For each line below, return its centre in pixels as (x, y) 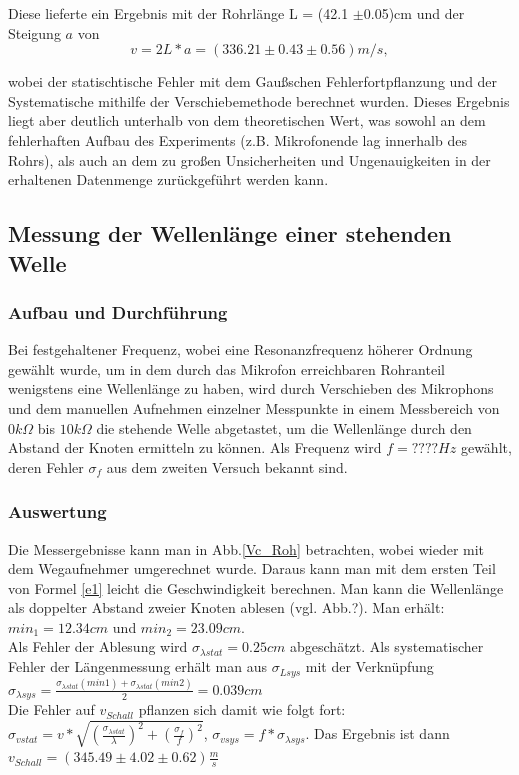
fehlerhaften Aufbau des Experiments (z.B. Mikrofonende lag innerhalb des (237, 139)
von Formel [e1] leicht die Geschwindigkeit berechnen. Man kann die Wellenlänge (256, 587)
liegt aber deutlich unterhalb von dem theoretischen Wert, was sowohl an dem (247, 120)
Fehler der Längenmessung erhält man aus (137, 666)
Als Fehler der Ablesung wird (98, 646)
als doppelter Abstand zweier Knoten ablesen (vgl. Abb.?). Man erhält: (226, 607)
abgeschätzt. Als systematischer (387, 646)
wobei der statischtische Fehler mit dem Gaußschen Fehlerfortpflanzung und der (253, 81)
